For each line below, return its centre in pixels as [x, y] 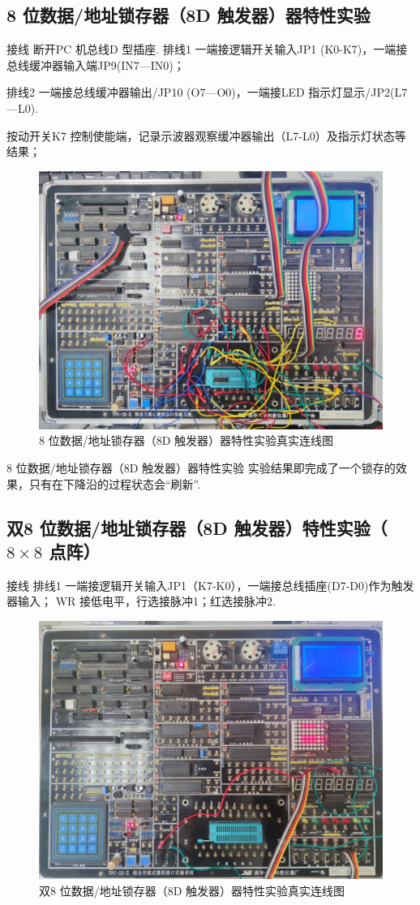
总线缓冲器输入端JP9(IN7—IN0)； [96, 65]
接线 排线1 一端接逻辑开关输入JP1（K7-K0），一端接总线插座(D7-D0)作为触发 [210, 585]
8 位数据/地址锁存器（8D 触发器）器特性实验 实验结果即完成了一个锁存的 [201, 467]
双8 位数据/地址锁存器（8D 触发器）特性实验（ [197, 527]
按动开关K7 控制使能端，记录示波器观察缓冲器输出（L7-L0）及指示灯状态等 [206, 135]
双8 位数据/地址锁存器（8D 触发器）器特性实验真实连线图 [192, 890]
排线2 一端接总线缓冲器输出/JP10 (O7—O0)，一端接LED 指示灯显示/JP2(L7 [207, 92]
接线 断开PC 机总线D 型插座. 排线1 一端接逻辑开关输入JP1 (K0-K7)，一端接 [207, 49]
